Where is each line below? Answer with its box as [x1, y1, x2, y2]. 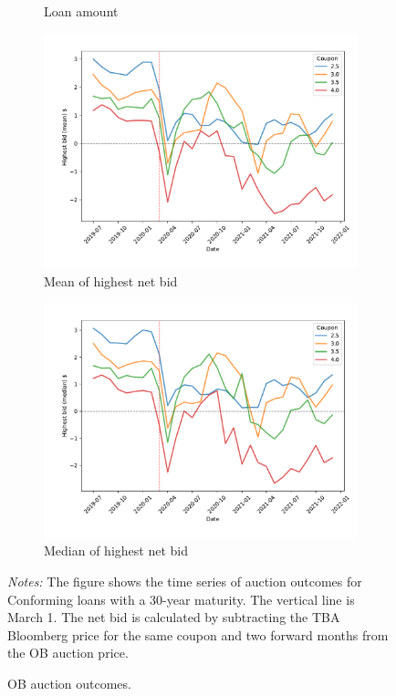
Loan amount [44, 2, 119, 20]
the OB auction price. [7, 643, 129, 662]
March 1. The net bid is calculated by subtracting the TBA [7, 608, 340, 627]
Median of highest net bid [44, 541, 188, 560]
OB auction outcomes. [7, 673, 131, 692]
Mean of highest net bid [44, 271, 178, 290]
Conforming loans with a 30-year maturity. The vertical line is [7, 589, 355, 608]
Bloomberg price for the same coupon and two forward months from [7, 625, 389, 644]
